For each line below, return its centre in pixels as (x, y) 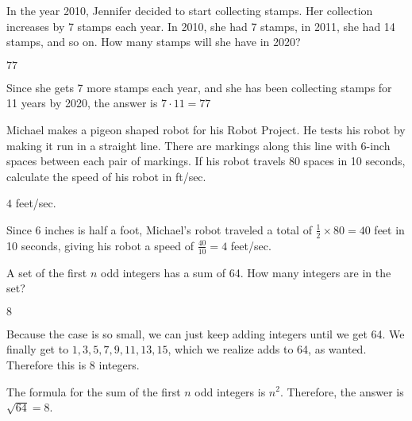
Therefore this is (46, 364)
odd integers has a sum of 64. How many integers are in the (246, 272)
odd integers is (230, 391)
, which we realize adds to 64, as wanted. (267, 349)
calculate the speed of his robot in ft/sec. (106, 176)
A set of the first (47, 272)
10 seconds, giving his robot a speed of (100, 245)
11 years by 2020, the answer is (82, 103)
